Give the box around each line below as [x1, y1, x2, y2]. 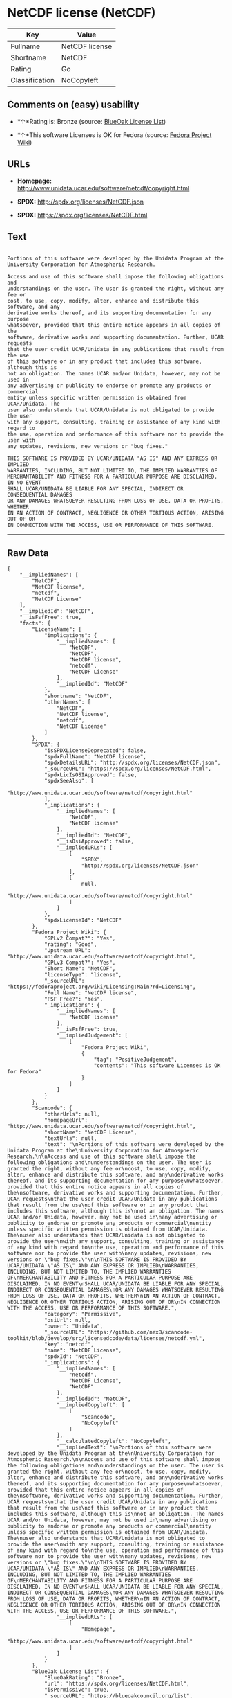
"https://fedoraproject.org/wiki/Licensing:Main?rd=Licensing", [7, 983, 196, 991]
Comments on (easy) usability [7, 99, 139, 111]
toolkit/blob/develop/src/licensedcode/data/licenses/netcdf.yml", [7, 1335, 206, 1342]
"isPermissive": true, [43, 1686, 110, 1694]
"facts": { [19, 620, 51, 627]
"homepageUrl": [43, 1117, 88, 1124]
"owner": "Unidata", [43, 1323, 104, 1330]
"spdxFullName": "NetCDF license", [43, 753, 147, 760]
